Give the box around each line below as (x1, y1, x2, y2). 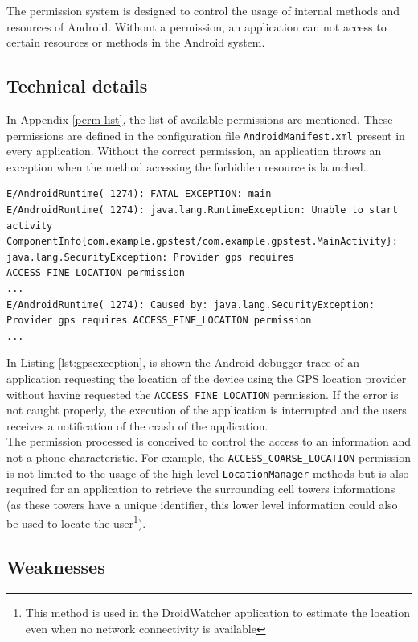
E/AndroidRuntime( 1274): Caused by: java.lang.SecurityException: (6, 298, 375, 311)
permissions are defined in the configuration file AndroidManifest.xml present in (6, 126, 405, 143)
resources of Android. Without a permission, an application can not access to (6, 18, 387, 35)
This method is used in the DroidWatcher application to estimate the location (25, 603, 410, 620)
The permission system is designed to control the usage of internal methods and (6, 2, 400, 19)
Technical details (6, 73, 148, 98)
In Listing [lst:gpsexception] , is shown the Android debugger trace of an (6, 354, 360, 371)
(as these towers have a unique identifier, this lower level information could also (6, 496, 398, 512)
